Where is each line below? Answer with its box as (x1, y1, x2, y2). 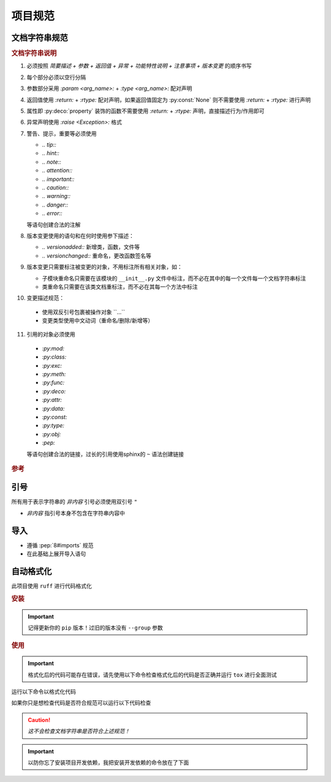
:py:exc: (42, 362, 63, 369)
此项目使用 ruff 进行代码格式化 (11, 582, 92, 590)
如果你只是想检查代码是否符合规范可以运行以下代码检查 (11, 699, 151, 707)
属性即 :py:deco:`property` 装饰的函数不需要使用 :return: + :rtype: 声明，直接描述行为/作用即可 (26, 107, 265, 115)
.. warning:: (42, 192, 70, 200)
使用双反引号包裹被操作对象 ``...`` (42, 308, 126, 316)
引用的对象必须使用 (26, 331, 75, 338)
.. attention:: (42, 167, 73, 174)
